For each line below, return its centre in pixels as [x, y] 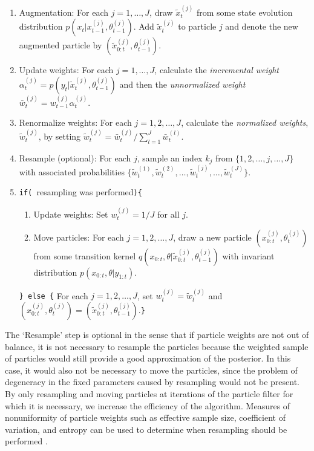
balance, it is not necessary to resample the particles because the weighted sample [157, 346]
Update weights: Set [71, 214]
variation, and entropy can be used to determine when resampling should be [146, 429]
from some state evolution [244, 12]
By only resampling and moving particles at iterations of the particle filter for [149, 393]
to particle [197, 26]
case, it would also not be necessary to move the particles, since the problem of [151, 370]
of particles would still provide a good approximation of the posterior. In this [148, 358]
